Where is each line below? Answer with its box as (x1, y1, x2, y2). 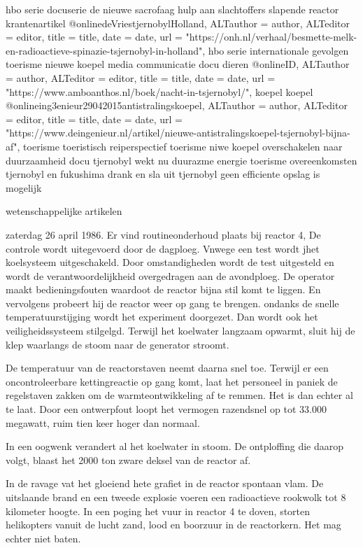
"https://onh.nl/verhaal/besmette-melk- (185, 29, 357, 44)
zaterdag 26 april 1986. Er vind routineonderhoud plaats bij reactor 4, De (6, 227, 321, 241)
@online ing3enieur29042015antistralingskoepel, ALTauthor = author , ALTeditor (6, 98, 348, 113)
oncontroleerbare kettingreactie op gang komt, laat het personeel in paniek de (6, 374, 338, 388)
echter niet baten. (6, 531, 81, 545)
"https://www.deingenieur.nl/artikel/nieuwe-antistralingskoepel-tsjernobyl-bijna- (6, 125, 350, 140)
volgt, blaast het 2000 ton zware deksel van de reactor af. (6, 452, 251, 467)
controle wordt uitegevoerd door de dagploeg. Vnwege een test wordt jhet (6, 241, 320, 255)
